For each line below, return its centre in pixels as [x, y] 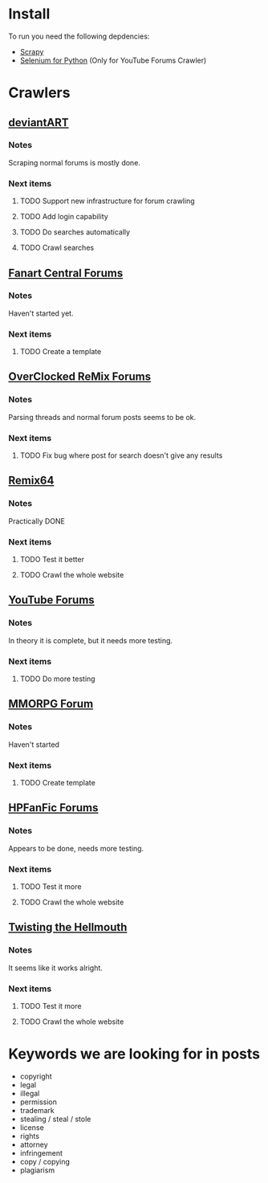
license [32, 1127]
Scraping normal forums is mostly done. [74, 162]
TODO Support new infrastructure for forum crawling [107, 201]
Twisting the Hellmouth [68, 927]
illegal [30, 1093]
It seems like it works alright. [55, 968]
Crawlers [39, 93]
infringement [41, 1152]
